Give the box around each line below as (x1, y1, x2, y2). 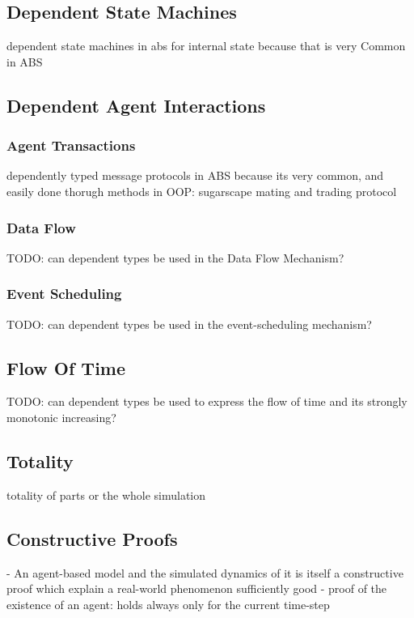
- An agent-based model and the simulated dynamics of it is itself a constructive (6, 564, 403, 581)
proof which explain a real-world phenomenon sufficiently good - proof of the (6, 580, 387, 597)
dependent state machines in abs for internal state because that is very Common (6, 37, 406, 54)
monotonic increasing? (6, 409, 116, 425)
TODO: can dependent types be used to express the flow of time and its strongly (6, 393, 408, 410)
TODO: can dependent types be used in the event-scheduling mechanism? (6, 315, 372, 332)
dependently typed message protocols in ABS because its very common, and (6, 167, 384, 184)
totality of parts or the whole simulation (6, 486, 206, 503)
